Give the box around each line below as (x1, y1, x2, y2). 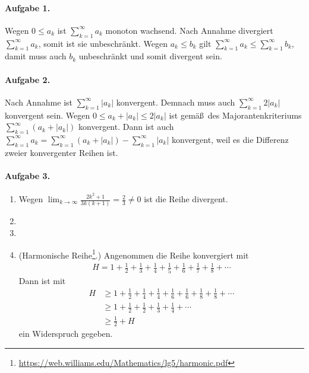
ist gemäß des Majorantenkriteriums (169, 109, 302, 121)
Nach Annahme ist (5, 95, 73, 108)
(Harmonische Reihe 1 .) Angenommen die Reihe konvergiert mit (18, 247, 249, 261)
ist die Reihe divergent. (144, 193, 228, 205)
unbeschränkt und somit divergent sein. (78, 50, 222, 62)
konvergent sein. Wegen (5, 109, 90, 121)
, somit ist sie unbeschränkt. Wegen (38, 37, 168, 49)
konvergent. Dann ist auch (78, 120, 174, 133)
